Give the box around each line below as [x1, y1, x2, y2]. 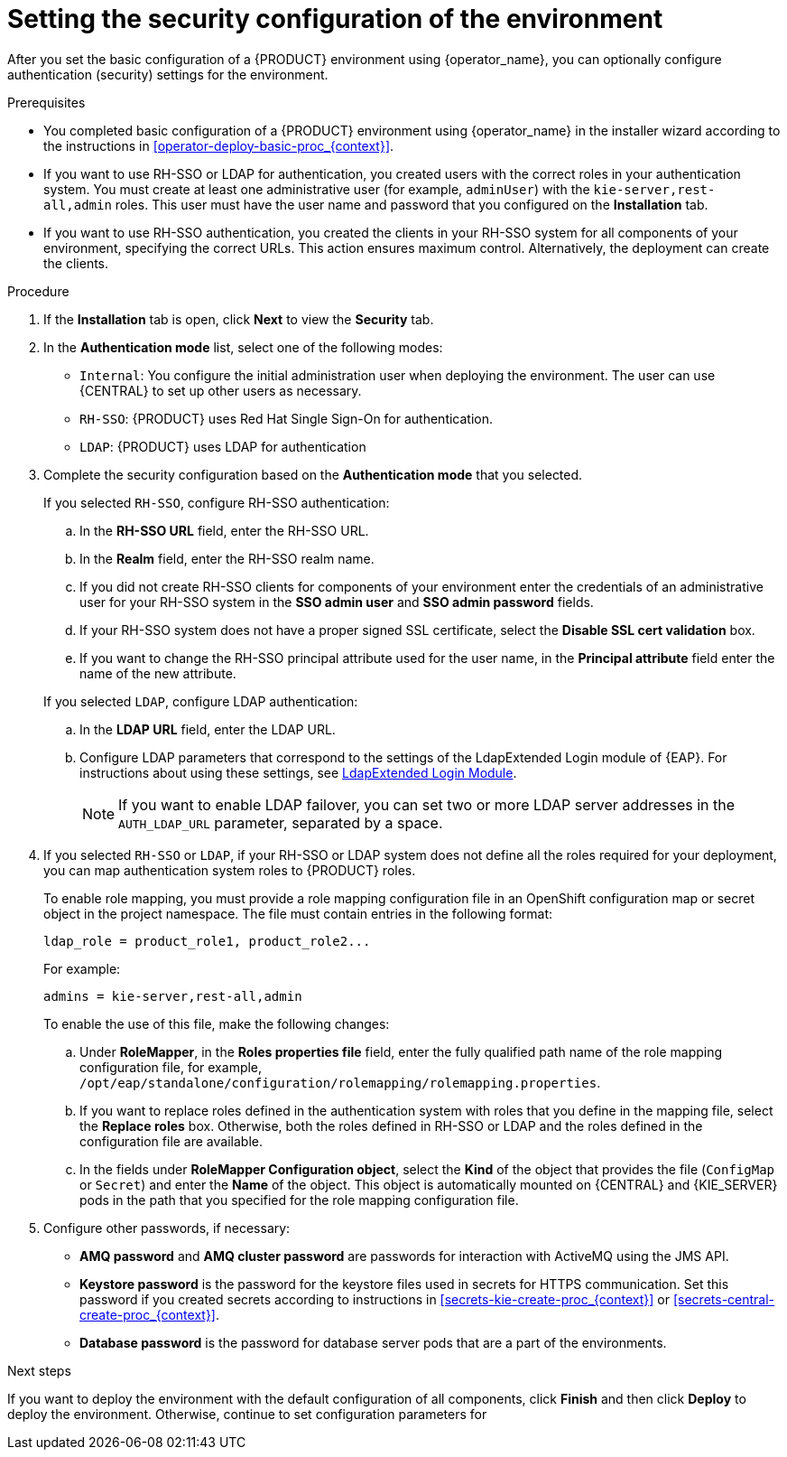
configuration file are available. [79, 1133, 263, 1149]
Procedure [7, 283, 69, 299]
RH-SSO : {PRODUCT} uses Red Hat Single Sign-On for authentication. [79, 410, 494, 426]
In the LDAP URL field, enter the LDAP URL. [79, 721, 336, 737]
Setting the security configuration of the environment [7, 4, 663, 34]
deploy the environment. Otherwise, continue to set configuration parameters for [7, 1406, 487, 1422]
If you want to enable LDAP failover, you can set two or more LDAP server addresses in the [118, 795, 736, 814]
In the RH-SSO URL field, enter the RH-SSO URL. [79, 522, 369, 538]
